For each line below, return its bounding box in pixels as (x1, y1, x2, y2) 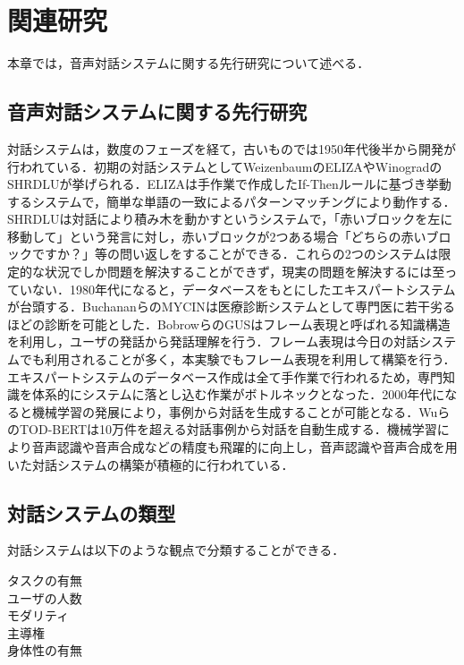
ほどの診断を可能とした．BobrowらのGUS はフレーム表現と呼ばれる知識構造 (7, 314, 451, 333)
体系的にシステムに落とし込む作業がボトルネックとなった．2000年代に (31, 385, 445, 404)
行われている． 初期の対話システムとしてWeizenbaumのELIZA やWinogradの (7, 157, 443, 175)
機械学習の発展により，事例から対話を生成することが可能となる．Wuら (31, 402, 451, 421)
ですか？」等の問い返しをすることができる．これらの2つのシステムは (31, 244, 439, 263)
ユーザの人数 (7, 588, 82, 607)
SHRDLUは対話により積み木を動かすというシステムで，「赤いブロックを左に (7, 209, 453, 228)
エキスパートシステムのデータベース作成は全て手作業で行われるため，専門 (7, 367, 443, 386)
